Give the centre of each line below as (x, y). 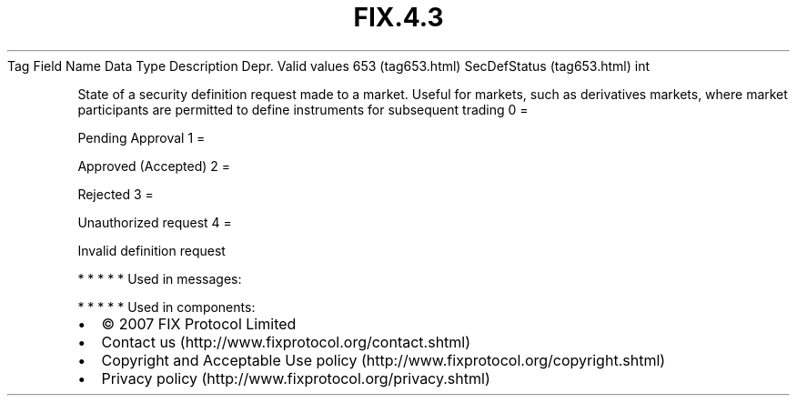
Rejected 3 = (116, 194)
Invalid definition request (151, 250)
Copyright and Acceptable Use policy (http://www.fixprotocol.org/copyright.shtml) (383, 360)
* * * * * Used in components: (166, 307)
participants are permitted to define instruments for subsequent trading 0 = (303, 109)
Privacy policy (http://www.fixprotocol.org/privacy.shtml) (296, 378)
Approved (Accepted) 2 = (154, 166)
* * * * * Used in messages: (160, 278)
